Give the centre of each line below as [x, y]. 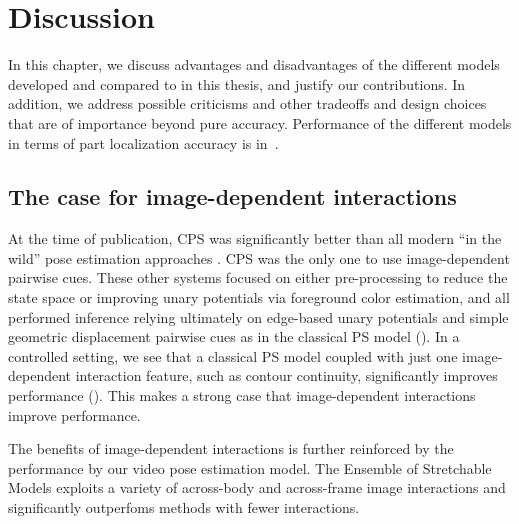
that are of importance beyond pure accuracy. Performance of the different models [260, 122]
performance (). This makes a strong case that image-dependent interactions [242, 395]
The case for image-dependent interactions [232, 196]
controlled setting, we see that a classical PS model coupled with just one [233, 355]
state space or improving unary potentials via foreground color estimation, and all [259, 297]
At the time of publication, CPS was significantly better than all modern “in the [255, 238]
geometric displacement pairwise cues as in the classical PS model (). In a [234, 336]
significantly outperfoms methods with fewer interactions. [184, 507]
